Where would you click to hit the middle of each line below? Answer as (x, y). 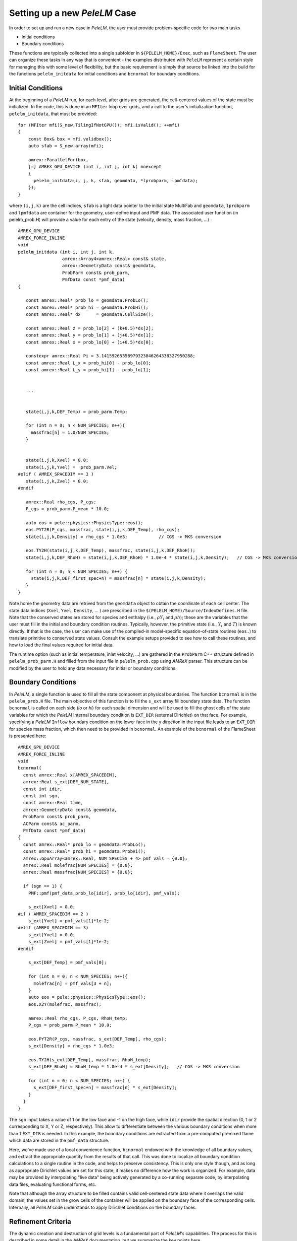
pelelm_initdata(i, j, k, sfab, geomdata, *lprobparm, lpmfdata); (116, 181)
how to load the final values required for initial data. (61, 645)
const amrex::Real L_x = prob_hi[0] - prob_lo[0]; (88, 363)
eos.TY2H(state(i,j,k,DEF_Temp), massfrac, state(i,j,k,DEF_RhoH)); (110, 551)
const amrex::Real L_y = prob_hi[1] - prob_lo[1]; (88, 370)
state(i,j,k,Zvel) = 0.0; (57, 481)
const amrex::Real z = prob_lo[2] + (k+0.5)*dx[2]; (90, 328)
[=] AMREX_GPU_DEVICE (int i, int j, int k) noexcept (95, 167)
